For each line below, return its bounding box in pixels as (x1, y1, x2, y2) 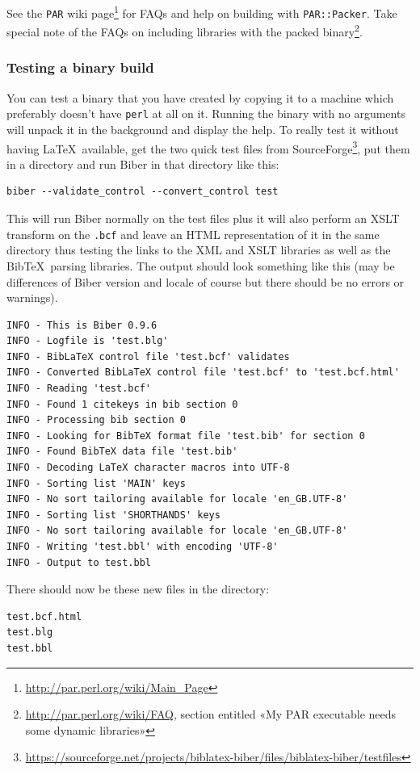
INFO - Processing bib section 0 (6, 414, 186, 426)
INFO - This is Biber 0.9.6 (6, 319, 157, 331)
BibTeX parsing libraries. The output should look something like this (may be (6, 257, 395, 274)
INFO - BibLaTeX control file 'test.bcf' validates (6, 350, 290, 362)
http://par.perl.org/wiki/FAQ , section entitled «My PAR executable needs (25, 706, 397, 723)
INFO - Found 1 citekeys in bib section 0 (6, 398, 238, 410)
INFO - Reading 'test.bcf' (6, 383, 151, 395)
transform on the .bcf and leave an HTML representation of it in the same (6, 225, 380, 242)
